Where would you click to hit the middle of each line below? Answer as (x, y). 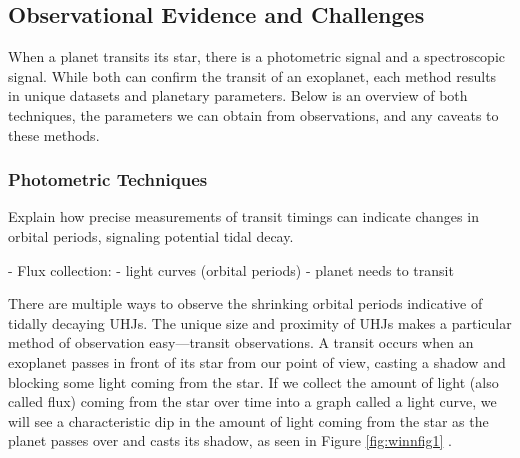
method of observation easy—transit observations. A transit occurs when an (241, 342)
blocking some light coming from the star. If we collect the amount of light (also (253, 381)
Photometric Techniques (108, 179)
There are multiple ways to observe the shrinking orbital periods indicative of (245, 303)
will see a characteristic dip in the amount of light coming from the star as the (248, 420)
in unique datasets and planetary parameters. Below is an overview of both (238, 95)
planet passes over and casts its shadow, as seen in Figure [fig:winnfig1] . (230, 440)
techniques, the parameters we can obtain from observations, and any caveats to (253, 114)
